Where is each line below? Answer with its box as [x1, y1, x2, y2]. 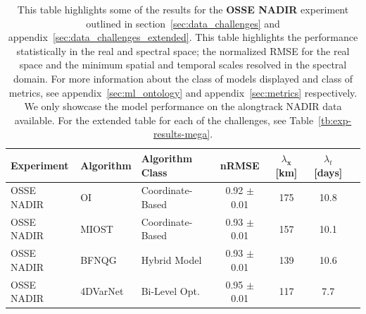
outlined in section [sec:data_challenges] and [86, 16, 280, 30]
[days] [314, 164, 343, 179]
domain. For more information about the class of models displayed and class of [13, 71, 353, 85]
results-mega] [153, 126, 210, 141]
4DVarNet [80, 284, 124, 298]
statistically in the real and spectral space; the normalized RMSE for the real [16, 43, 350, 58]
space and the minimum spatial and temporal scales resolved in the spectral [19, 57, 347, 72]
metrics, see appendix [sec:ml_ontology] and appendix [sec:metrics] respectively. [8, 85, 358, 99]
